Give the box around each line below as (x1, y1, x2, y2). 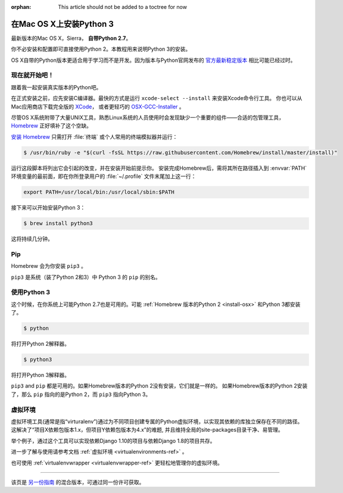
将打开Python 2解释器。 (11, 340, 70, 348)
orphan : (11, 4, 32, 10)
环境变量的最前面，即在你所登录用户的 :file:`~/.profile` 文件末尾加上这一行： (11, 173, 197, 180)
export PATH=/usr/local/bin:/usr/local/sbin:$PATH (23, 189, 175, 196)
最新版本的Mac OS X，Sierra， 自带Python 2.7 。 (11, 35, 132, 42)
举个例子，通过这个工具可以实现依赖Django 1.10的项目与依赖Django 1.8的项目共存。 (11, 437, 216, 444)
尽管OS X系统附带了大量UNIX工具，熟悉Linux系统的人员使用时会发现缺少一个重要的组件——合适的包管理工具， (11, 114, 284, 121)
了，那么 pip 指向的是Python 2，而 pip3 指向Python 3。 (11, 391, 151, 398)
